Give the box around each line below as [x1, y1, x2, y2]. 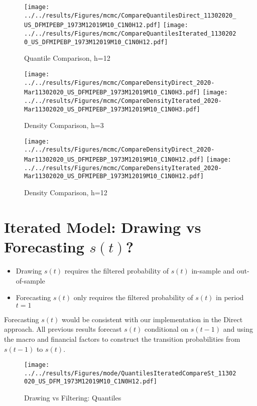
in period [216, 292, 244, 303]
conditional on [145, 324, 189, 334]
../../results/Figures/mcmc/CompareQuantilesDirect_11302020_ [24, 12, 236, 19]
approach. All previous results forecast [4, 324, 122, 334]
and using [223, 324, 253, 334]
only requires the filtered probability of [73, 292, 193, 303]
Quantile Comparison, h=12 [24, 53, 110, 63]
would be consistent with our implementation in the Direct [61, 314, 243, 324]
